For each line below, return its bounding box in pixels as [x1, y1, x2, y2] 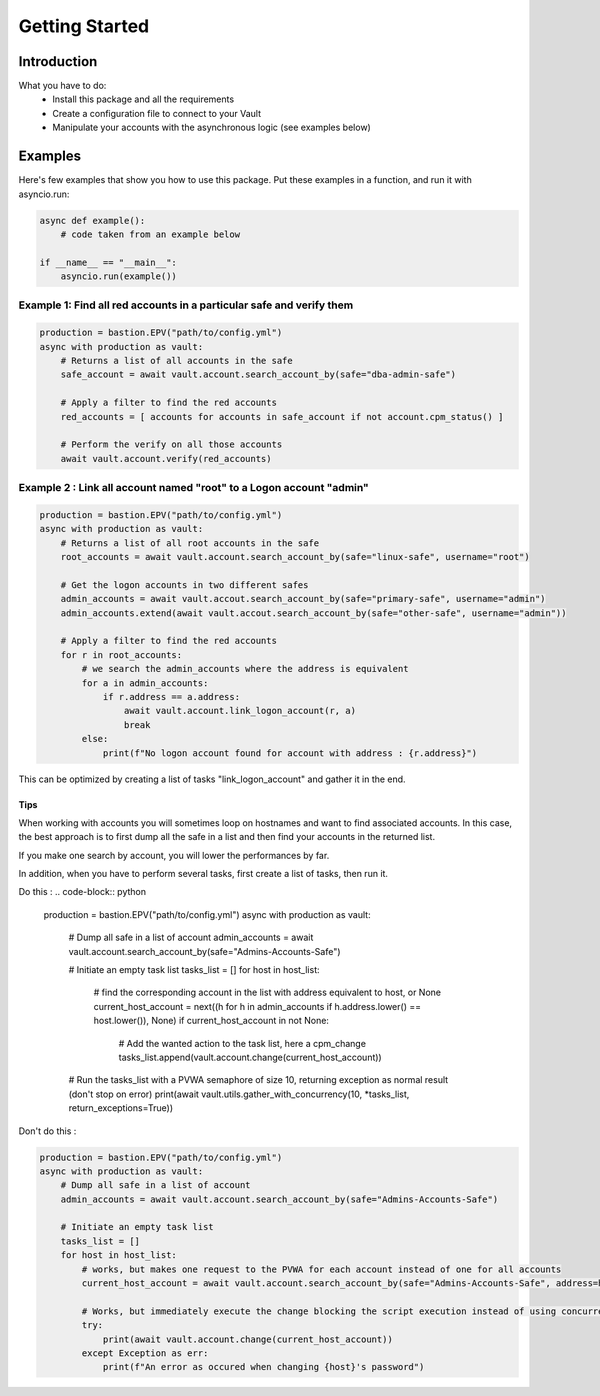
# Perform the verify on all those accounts [60, 439, 283, 450]
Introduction [18, 53, 98, 70]
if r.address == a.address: [102, 691, 240, 702]
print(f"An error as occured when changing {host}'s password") [102, 1361, 425, 1373]
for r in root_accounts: [60, 649, 183, 660]
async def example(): [39, 215, 146, 226]
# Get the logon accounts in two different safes [60, 579, 309, 590]
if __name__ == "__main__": [39, 256, 177, 268]
